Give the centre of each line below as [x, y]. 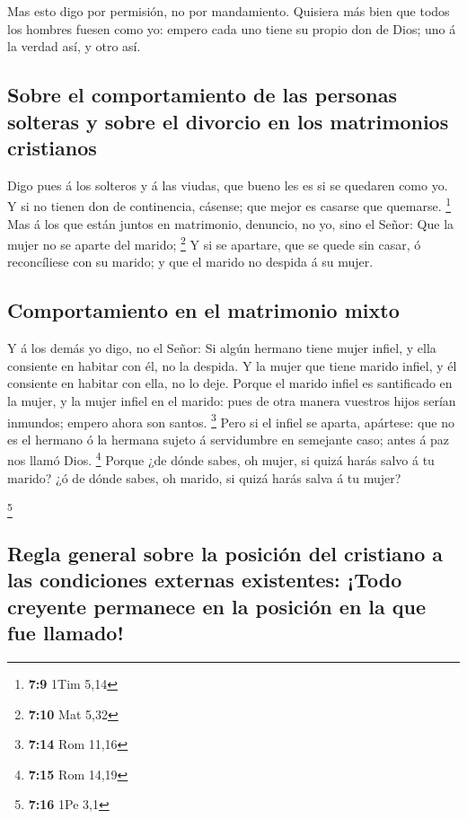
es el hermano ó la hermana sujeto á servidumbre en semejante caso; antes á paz [229, 439]
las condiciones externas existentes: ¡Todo [205, 580]
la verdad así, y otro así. [74, 46]
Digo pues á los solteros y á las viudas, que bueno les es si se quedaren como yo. [228, 185]
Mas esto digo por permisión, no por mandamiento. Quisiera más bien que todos [229, 11]
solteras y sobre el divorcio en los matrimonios [228, 121]
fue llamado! [66, 633]
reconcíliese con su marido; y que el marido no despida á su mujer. [190, 262]
